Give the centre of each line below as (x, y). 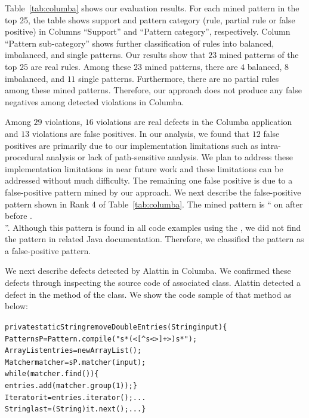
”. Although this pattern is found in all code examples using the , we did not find (153, 227)
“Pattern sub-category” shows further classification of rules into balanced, (140, 43)
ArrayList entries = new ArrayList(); (73, 351)
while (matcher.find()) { (52, 374)
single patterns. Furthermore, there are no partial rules (179, 78)
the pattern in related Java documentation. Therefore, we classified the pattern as (154, 239)
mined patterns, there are (191, 66)
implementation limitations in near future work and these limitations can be (144, 168)
